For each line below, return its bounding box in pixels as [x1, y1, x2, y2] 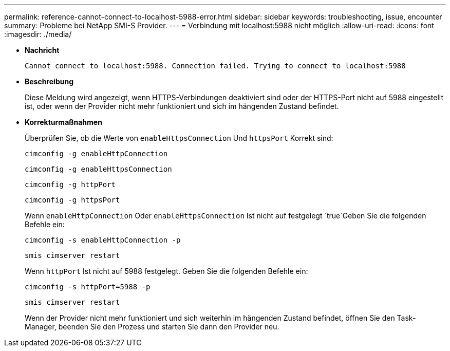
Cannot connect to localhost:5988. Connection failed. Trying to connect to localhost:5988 [25, 62, 406, 70]
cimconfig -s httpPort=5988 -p [25, 283, 151, 291]
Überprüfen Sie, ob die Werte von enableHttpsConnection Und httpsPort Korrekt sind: [25, 134, 333, 142]
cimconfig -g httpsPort [25, 196, 120, 204]
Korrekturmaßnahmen [25, 118, 102, 126]
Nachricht [25, 46, 60, 54]
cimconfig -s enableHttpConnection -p [25, 236, 181, 244]
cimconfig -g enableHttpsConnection [25, 165, 172, 173]
